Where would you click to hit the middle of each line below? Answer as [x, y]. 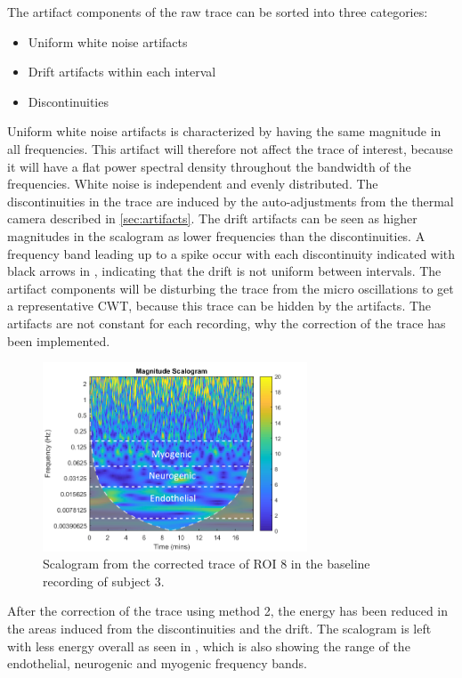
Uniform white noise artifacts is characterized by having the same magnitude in [224, 131]
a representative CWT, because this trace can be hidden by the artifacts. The [219, 306]
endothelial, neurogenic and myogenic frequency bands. [157, 663]
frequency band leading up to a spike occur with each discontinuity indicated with [231, 253]
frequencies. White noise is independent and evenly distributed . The [193, 184]
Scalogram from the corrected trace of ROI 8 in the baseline [207, 564]
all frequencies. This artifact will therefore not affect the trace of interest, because [230, 148]
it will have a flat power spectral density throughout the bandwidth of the [209, 166]
